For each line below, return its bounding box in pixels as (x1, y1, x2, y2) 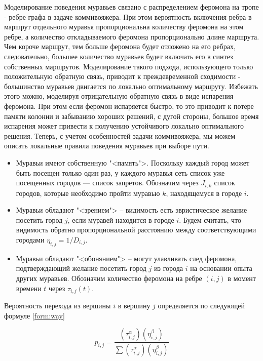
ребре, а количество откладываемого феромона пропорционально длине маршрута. (4, 31, 259, 42)
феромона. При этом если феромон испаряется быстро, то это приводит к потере (4, 100, 254, 111)
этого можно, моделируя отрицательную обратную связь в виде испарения (4, 91, 234, 101)
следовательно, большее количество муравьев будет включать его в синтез (4, 51, 233, 61)
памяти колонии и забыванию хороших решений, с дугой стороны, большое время (4, 110, 259, 121)
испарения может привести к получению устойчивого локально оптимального (4, 121, 244, 131)
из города (154, 263, 183, 273)
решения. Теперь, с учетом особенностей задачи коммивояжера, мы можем (4, 130, 236, 141)
